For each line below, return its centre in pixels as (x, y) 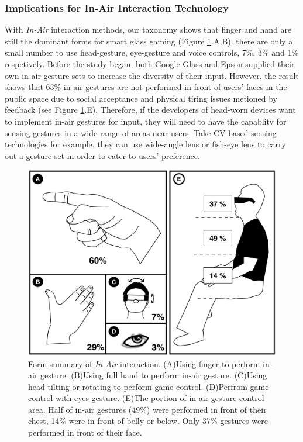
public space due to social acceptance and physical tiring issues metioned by (141, 98)
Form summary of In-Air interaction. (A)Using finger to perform (144, 363)
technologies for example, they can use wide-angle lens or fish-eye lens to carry (145, 144)
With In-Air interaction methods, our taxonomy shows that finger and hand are (148, 30)
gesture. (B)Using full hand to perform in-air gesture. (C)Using (154, 375)
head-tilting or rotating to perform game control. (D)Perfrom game (149, 386)
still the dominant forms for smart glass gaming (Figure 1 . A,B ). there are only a (149, 41)
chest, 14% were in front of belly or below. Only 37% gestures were (148, 421)
